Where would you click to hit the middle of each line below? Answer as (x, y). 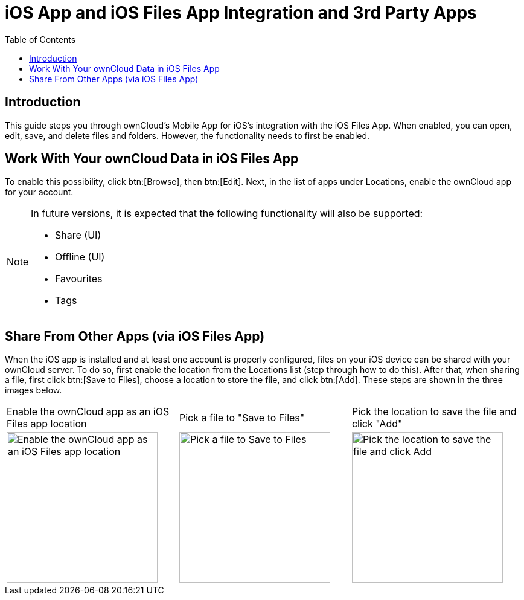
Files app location (47, 424)
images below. (34, 390)
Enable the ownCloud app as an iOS (88, 412)
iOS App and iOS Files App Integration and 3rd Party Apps (241, 13)
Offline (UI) (80, 257)
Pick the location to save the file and (434, 412)
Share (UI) (78, 235)
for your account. (39, 192)
